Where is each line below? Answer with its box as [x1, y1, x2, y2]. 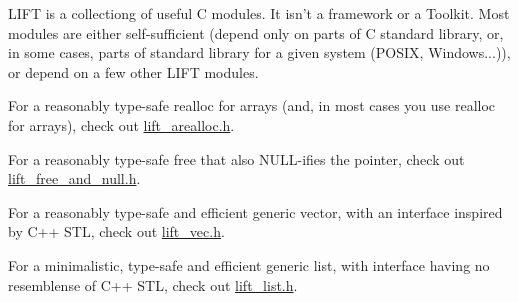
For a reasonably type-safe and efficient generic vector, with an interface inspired [8, 201, 503, 222]
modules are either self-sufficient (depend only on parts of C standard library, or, [8, 22, 504, 43]
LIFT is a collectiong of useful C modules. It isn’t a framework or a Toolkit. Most [8, 3, 510, 23]
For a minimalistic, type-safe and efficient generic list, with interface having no [8, 254, 490, 275]
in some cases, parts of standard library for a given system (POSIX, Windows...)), [8, 42, 511, 63]
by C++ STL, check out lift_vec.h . [8, 221, 225, 242]
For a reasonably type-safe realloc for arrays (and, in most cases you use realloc [8, 95, 496, 116]
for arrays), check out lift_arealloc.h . [8, 114, 235, 135]
